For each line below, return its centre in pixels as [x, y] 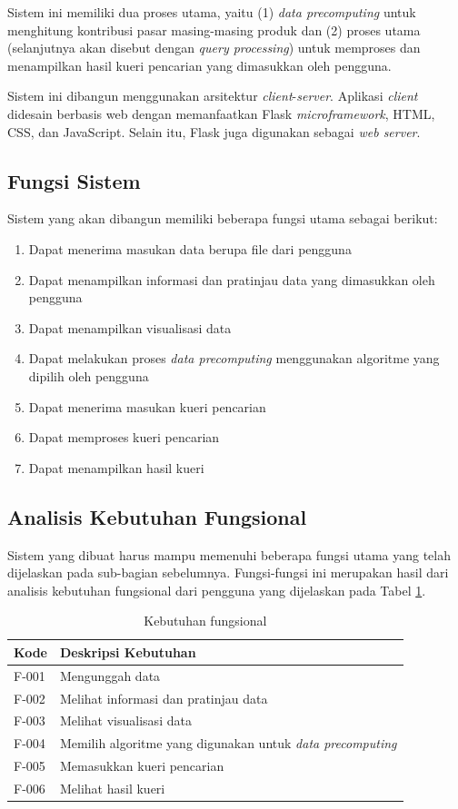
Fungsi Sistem [74, 180]
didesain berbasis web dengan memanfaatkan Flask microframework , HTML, [221, 113]
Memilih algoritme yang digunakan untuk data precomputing [229, 743]
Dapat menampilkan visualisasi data [130, 327]
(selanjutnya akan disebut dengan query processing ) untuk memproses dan [214, 48]
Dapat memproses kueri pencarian [124, 437]
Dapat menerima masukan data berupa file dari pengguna [190, 248]
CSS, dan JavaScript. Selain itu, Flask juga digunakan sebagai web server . [214, 131]
